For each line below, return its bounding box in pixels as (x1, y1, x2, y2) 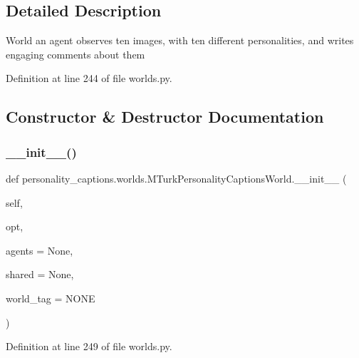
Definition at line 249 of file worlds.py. (6, 339, 172, 354)
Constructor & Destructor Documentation (6, 106, 324, 128)
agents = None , (6, 242, 73, 257)
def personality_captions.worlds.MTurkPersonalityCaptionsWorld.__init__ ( (6, 170, 347, 185)
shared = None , (6, 267, 74, 282)
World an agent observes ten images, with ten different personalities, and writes (6, 33, 354, 48)
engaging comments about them (6, 46, 145, 61)
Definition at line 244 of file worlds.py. (6, 71, 172, 86)
